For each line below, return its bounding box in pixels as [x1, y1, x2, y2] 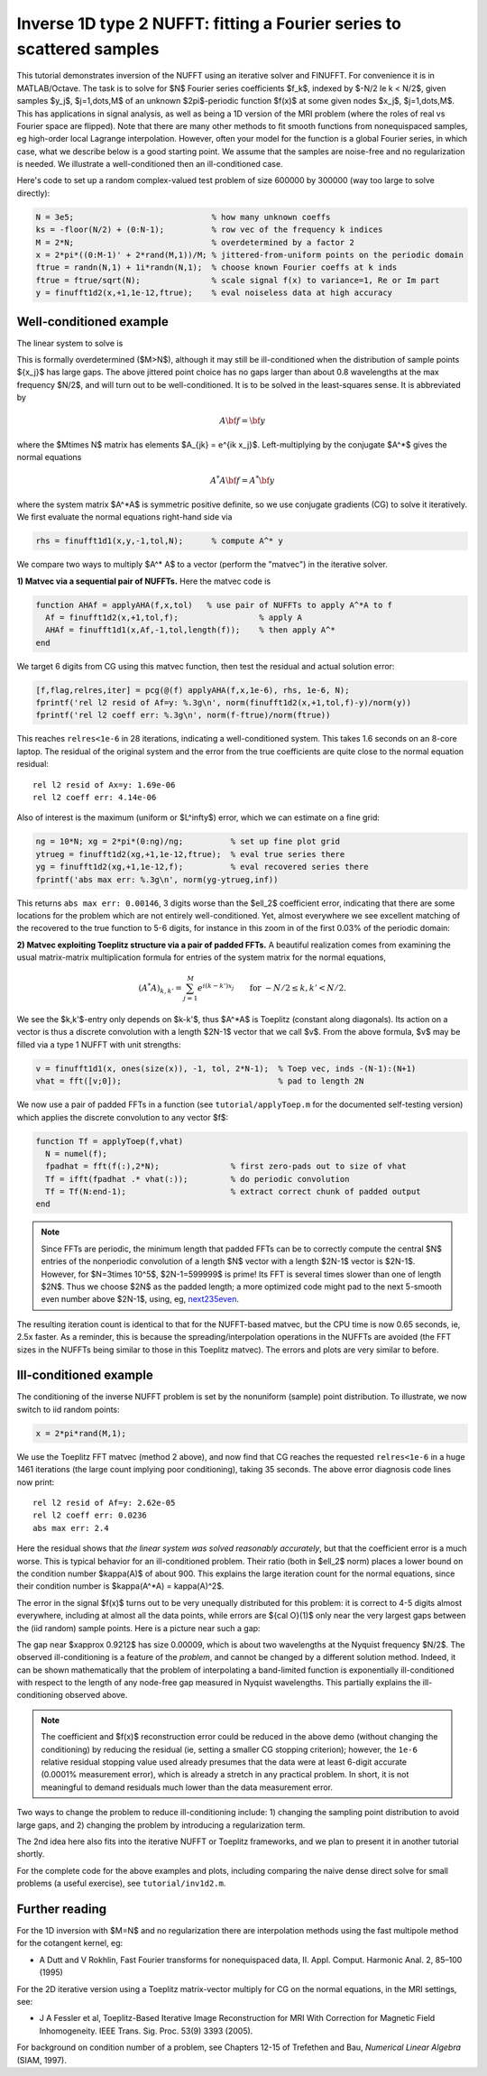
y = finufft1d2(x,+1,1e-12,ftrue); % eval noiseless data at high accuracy [35, 288, 392, 298]
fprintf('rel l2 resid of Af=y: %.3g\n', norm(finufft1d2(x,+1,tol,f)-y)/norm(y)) [35, 697, 412, 708]
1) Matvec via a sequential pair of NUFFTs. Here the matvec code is [16, 576, 271, 586]
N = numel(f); [45, 1149, 108, 1158]
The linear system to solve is [16, 337, 124, 348]
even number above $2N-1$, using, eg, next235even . [41, 1294, 239, 1305]
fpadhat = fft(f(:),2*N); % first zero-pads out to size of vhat [45, 1161, 408, 1172]
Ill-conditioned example [16, 1368, 153, 1383]
